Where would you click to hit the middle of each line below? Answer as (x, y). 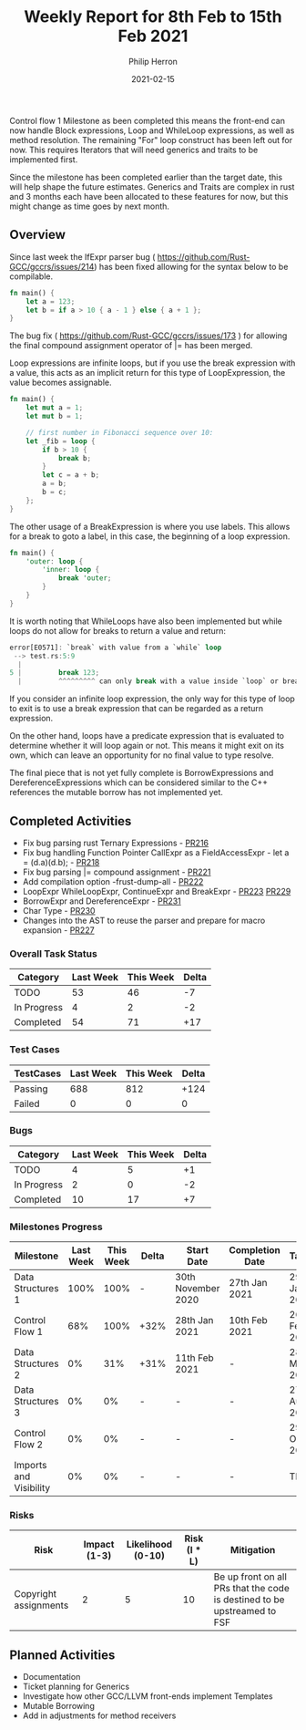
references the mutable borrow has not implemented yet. (116, 792)
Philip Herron (153, 61)
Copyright (36, 1594)
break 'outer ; (85, 578)
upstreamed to (245, 1611)
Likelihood (149, 1545)
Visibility (32, 1488)
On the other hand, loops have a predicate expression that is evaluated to (147, 736)
